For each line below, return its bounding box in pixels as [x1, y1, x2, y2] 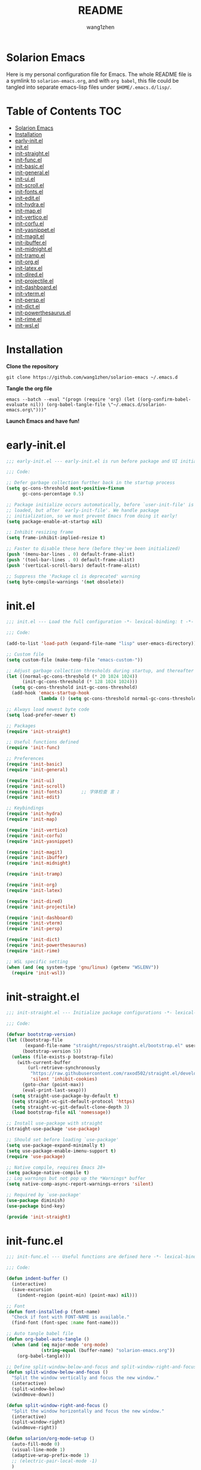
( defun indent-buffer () [6, 1276, 68, 1282]
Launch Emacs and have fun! [6, 417, 80, 425]
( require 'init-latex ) [6, 887, 63, 894]
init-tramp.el [14, 251, 45, 258]
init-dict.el [14, 302, 40, 309]
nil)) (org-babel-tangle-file [30, 401, 106, 408]
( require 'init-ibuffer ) [6, 855, 68, 861]
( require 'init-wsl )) [11, 970, 66, 976]
